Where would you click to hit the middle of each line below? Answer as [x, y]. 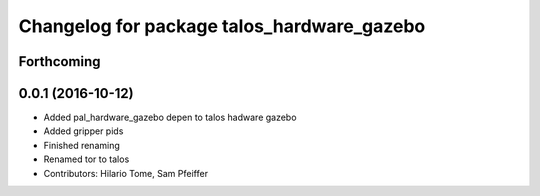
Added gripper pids [83, 131]
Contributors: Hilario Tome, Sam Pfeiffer [126, 173]
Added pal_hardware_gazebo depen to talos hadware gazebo [170, 117]
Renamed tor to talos [86, 159]
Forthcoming [59, 61]
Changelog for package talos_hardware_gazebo [222, 26]
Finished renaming [81, 145]
